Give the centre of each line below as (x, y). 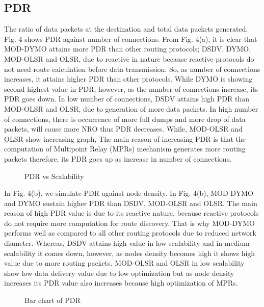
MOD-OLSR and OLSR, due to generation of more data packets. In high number (131, 108)
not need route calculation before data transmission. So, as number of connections (132, 69)
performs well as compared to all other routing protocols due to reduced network (130, 233)
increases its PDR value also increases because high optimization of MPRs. (121, 283)
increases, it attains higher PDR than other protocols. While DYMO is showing (128, 79)
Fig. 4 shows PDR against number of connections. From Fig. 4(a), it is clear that (131, 39)
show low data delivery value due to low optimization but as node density (119, 273)
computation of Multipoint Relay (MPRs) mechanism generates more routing (125, 149)
